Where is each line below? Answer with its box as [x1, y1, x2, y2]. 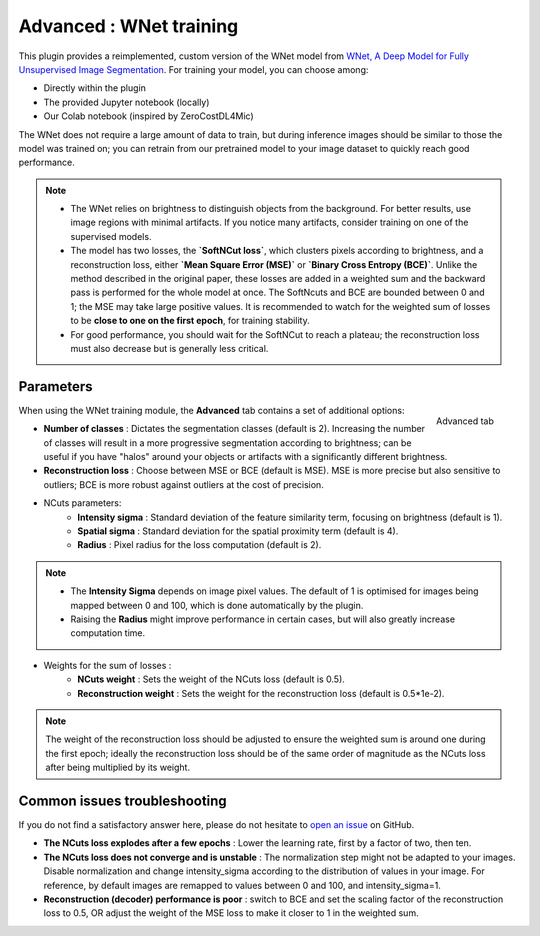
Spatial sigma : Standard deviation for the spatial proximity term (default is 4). [77, 525, 399, 537]
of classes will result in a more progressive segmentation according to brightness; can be [43, 436, 412, 449]
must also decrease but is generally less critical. [70, 342, 269, 354]
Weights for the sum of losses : [43, 659, 172, 671]
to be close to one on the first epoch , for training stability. [70, 315, 310, 327]
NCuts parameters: [43, 497, 122, 509]
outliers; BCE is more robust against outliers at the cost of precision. [43, 478, 324, 490]
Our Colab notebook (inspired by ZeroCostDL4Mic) [43, 110, 254, 122]
